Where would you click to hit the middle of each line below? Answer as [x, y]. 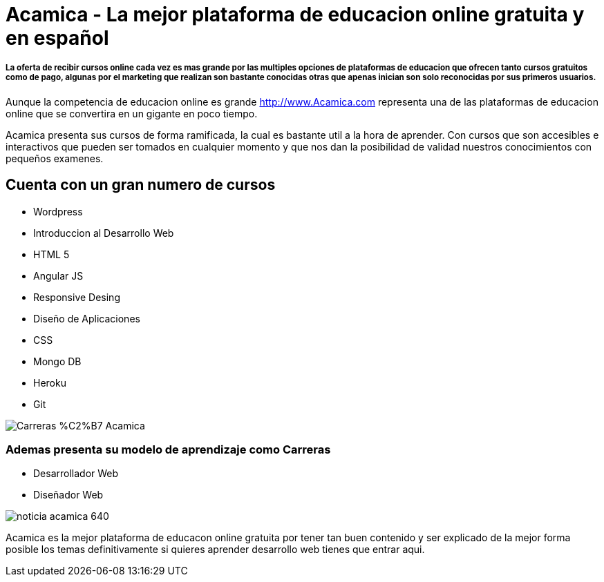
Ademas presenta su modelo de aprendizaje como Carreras [168, 449]
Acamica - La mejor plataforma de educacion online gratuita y [295, 14]
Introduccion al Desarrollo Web [104, 233]
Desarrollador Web [76, 474]
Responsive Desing [77, 297]
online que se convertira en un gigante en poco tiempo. [132, 113]
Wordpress [58, 211]
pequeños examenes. [55, 158]
